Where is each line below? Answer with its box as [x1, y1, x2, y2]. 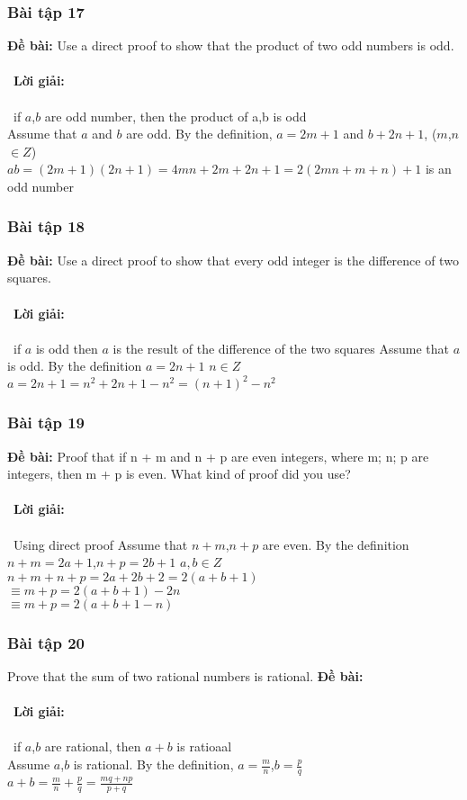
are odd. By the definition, [126, 124, 273, 143]
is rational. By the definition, [73, 755, 234, 773]
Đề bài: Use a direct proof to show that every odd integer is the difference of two [7, 250, 459, 269]
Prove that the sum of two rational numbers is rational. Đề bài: [7, 667, 364, 686]
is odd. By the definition [7, 356, 142, 375]
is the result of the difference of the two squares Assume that [112, 338, 450, 357]
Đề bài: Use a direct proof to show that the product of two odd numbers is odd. [7, 36, 454, 55]
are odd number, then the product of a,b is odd [44, 106, 307, 125]
